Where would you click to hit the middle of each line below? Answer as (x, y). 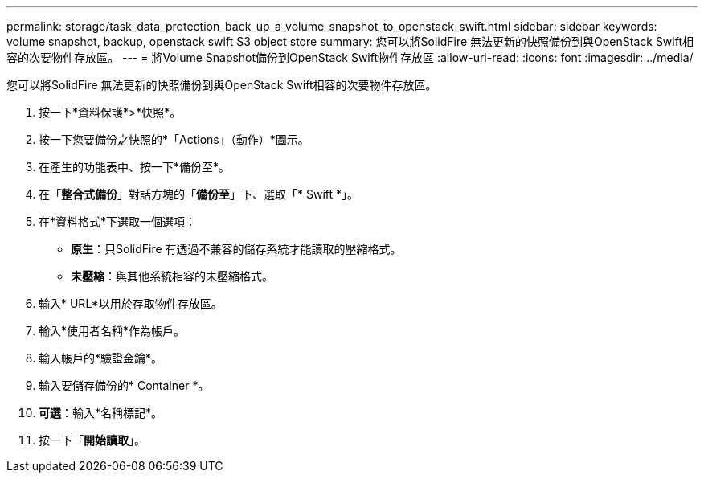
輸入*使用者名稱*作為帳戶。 (112, 331)
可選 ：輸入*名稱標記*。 (101, 413)
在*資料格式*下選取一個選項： (118, 221)
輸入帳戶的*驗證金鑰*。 (101, 358)
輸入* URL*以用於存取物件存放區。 (131, 303)
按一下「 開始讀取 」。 (92, 440)
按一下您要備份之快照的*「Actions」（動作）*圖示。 (174, 139)
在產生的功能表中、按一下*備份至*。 (135, 167)
